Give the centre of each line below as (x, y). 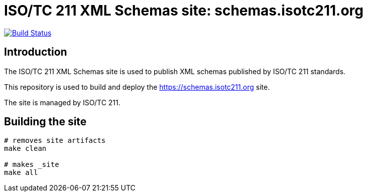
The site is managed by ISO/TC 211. (62, 102)
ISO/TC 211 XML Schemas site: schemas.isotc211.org (184, 11)
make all (21, 173)
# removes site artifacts (55, 141)
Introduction (36, 52)
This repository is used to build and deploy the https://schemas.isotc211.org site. (137, 87)
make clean (25, 149)
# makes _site (32, 165)
